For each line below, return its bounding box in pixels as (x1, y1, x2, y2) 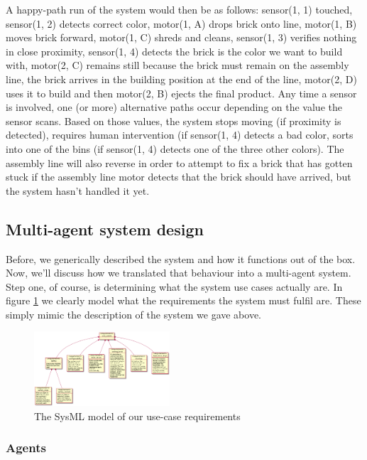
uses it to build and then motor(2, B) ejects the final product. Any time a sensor (6, 85, 357, 100)
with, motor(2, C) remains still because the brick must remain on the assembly (6, 58, 349, 73)
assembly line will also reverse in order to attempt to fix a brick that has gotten (6, 155, 353, 170)
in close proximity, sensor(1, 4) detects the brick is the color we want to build (6, 43, 343, 58)
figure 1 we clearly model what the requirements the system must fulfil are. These (6, 293, 361, 308)
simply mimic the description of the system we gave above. (6, 306, 262, 321)
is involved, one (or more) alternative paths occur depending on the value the (6, 100, 342, 114)
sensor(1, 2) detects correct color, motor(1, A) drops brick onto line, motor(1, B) (6, 16, 357, 31)
